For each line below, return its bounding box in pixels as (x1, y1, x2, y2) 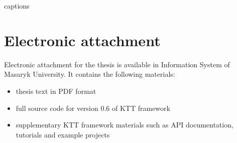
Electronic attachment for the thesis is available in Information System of (4, 59, 230, 69)
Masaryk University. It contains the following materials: (4, 69, 175, 79)
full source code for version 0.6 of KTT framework (16, 102, 170, 113)
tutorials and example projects (16, 129, 110, 139)
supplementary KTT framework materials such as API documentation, (16, 119, 233, 130)
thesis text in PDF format (16, 85, 96, 96)
